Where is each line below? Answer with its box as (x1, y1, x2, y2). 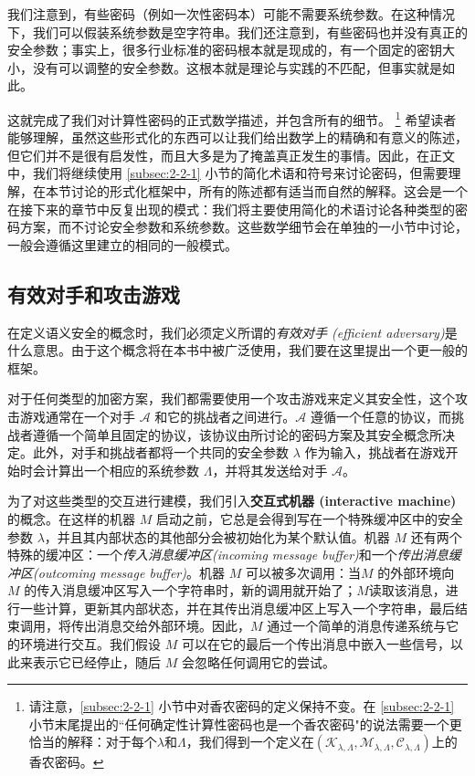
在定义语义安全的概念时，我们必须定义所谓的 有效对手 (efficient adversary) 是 (7, 322, 458, 341)
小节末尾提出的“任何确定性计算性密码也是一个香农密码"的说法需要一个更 (28, 714, 462, 733)
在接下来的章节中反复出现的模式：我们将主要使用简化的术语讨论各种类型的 (7, 199, 455, 218)
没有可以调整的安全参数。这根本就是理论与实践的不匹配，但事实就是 (32, 58, 442, 77)
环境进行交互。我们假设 (19, 634, 161, 654)
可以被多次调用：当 (245, 562, 361, 582)
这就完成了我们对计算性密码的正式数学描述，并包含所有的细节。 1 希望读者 (7, 107, 457, 129)
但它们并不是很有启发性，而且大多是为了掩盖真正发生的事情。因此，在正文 (7, 145, 455, 164)
